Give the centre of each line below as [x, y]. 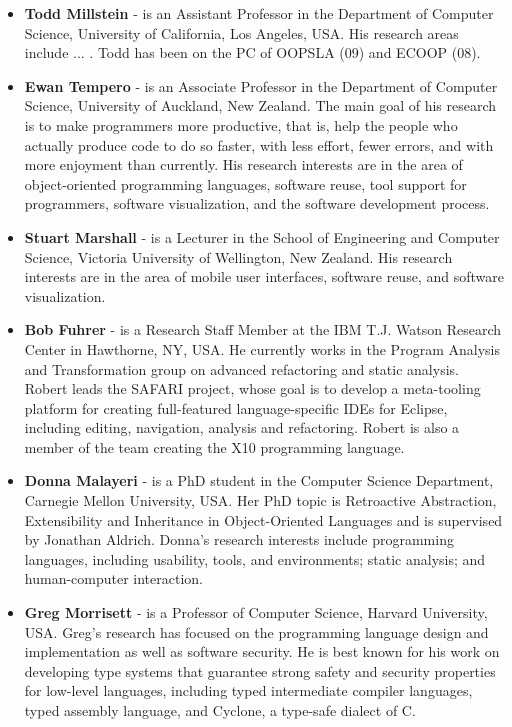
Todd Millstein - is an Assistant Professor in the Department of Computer [259, 13]
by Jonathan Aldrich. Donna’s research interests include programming [239, 539]
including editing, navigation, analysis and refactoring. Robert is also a [242, 427]
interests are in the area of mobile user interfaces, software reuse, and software [264, 276]
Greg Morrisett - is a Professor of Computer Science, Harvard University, [256, 612]
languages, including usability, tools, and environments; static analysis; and [255, 558]
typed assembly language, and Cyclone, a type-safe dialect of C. [220, 710]
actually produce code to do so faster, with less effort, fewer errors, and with [259, 144]
